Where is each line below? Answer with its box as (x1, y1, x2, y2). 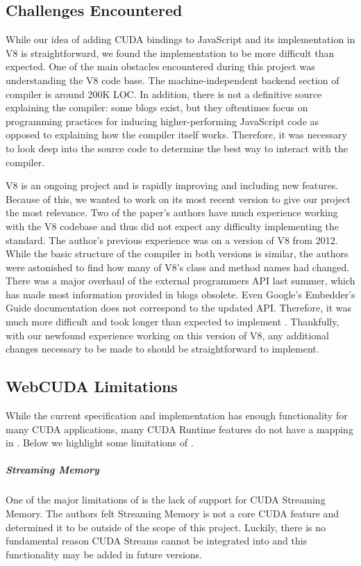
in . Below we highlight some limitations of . (6, 435, 194, 450)
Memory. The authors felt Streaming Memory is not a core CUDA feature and (6, 506, 339, 520)
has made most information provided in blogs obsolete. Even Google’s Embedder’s (6, 286, 355, 301)
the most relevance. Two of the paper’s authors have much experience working (6, 205, 338, 220)
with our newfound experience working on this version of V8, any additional (6, 328, 329, 342)
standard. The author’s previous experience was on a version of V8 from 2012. (6, 232, 338, 247)
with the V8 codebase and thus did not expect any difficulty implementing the (6, 218, 339, 233)
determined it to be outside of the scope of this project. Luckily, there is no (6, 519, 326, 534)
